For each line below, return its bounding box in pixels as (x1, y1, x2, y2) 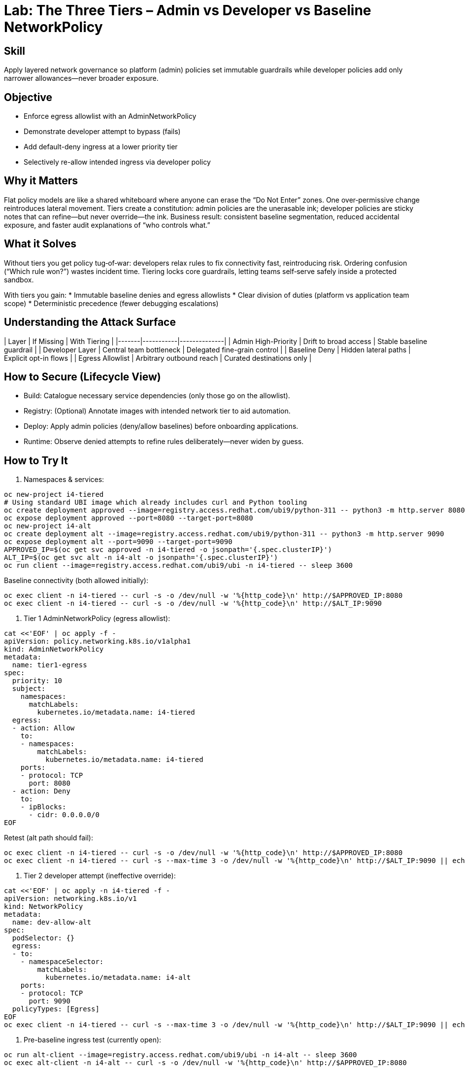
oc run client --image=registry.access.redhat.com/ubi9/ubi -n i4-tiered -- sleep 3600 (4, 561, 353, 570)
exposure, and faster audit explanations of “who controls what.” (4, 220, 210, 229)
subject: (12, 685, 46, 693)
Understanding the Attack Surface (4, 316, 176, 329)
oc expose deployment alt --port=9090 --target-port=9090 (4, 538, 232, 546)
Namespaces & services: (24, 475, 104, 484)
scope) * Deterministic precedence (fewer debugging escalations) (4, 299, 219, 308)
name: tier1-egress (12, 661, 87, 669)
